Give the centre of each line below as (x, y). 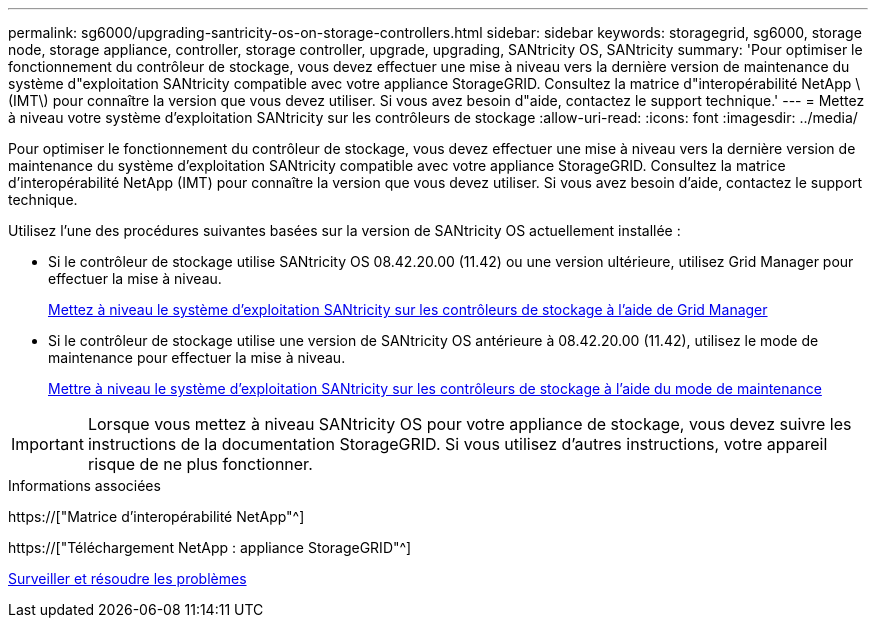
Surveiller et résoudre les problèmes (127, 578)
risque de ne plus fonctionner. (200, 464)
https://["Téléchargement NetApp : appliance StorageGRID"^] (210, 547)
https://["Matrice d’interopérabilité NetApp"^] (156, 516)
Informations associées (84, 485)
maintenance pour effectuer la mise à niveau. (197, 357)
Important (47, 444)
